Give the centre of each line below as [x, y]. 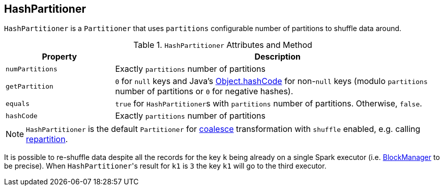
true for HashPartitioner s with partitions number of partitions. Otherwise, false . [269, 104]
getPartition [29, 86]
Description [277, 57]
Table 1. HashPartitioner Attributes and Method [223, 45]
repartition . [47, 139]
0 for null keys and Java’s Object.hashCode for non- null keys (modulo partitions [271, 81]
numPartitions [32, 69]
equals [18, 103]
